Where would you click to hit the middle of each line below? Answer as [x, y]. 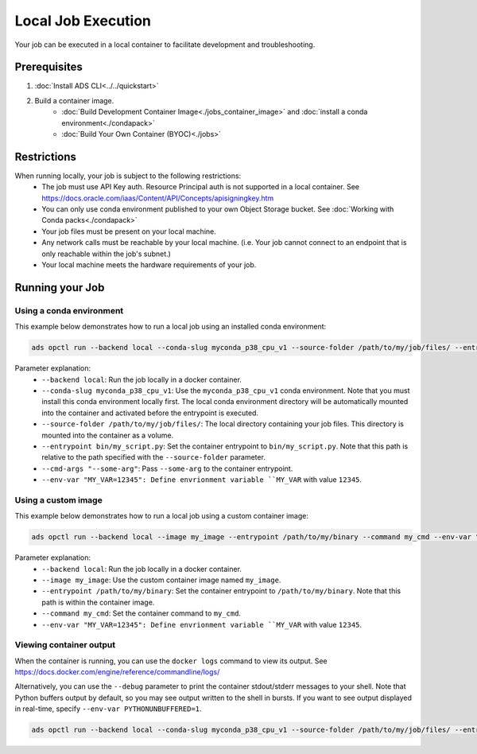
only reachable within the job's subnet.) [106, 254]
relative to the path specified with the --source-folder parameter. [154, 457]
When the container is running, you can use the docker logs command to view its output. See [171, 661]
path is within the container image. [98, 602]
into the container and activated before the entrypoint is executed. [150, 413]
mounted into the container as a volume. [108, 435]
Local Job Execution [83, 21]
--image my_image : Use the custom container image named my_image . [161, 580]
